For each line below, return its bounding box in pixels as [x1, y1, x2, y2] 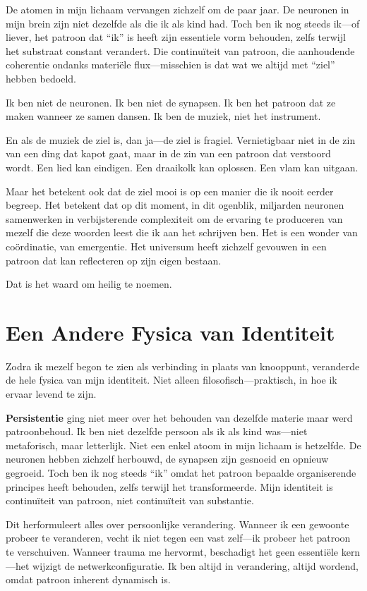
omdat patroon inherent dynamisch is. [6, 572, 171, 587]
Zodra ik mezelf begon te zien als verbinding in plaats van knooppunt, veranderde [6, 358, 360, 373]
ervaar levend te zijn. [6, 386, 97, 401]
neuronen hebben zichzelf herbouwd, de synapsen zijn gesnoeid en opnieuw [6, 451, 329, 466]
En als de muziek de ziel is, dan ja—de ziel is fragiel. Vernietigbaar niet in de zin [6, 132, 356, 147]
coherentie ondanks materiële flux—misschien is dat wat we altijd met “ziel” [6, 57, 335, 72]
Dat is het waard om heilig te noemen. [6, 276, 172, 291]
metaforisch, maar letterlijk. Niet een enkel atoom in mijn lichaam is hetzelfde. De [6, 437, 361, 452]
